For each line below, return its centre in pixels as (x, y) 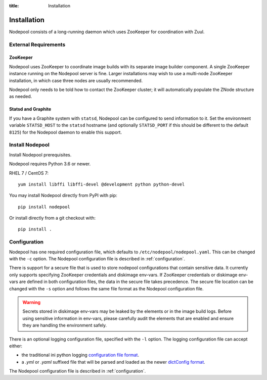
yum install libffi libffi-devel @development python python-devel (101, 184)
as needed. (21, 96)
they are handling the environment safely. (65, 325)
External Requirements (37, 45)
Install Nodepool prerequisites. (40, 155)
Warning (31, 302)
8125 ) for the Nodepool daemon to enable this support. (66, 132)
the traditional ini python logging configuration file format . (80, 355)
